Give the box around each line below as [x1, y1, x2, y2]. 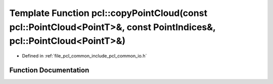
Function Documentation [9, 65, 89, 74]
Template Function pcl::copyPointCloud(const [9, 7, 207, 18]
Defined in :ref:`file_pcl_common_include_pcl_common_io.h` [22, 53, 147, 59]
